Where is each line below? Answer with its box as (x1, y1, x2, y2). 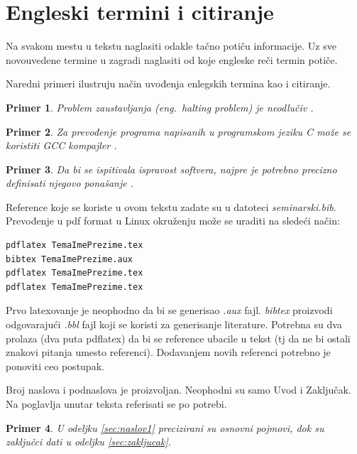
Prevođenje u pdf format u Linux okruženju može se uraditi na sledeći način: (6, 213, 340, 228)
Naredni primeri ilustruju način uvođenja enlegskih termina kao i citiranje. (6, 76, 331, 91)
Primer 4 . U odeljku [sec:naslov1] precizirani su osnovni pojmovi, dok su (6, 420, 324, 435)
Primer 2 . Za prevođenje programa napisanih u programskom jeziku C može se (6, 124, 351, 139)
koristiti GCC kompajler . (6, 138, 117, 153)
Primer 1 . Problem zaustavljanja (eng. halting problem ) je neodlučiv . (6, 99, 314, 114)
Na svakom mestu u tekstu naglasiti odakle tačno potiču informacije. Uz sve (6, 38, 336, 53)
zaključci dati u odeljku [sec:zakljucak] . (6, 434, 172, 449)
